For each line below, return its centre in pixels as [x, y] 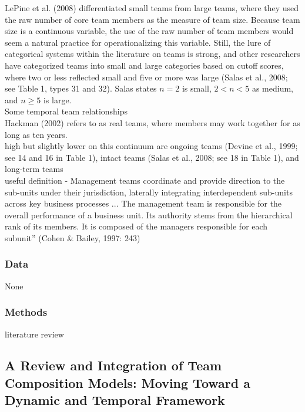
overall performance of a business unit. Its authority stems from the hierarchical [149, 215]
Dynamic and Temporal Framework [115, 400]
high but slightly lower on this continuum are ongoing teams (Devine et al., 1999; [151, 146]
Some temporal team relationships [66, 111]
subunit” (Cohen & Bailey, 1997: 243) [73, 237]
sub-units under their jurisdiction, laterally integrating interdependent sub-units [149, 192]
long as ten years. [36, 134]
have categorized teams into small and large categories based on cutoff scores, [144, 65]
